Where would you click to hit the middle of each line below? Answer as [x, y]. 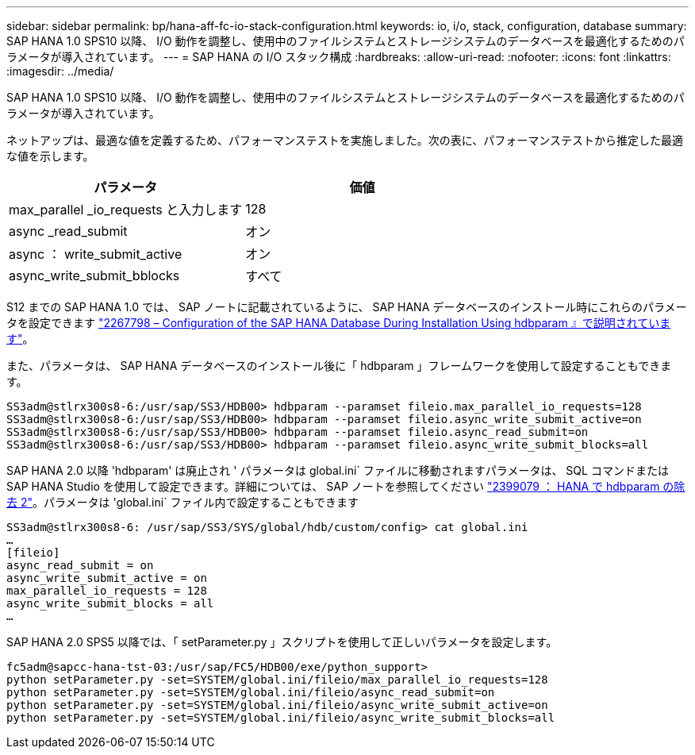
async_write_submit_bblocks [94, 275]
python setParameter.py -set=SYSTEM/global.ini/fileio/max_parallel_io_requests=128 [277, 680]
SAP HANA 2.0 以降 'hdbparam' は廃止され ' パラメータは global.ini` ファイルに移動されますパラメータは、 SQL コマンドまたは [338, 470]
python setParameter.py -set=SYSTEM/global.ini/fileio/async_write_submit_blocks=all [281, 718]
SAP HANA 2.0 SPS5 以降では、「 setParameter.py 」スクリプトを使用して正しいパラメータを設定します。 [282, 642]
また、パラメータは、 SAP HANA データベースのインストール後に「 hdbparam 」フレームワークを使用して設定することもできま [339, 366]
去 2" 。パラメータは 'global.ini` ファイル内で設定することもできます [183, 502]
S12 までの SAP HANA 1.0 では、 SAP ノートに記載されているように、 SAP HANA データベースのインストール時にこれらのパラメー [347, 307]
